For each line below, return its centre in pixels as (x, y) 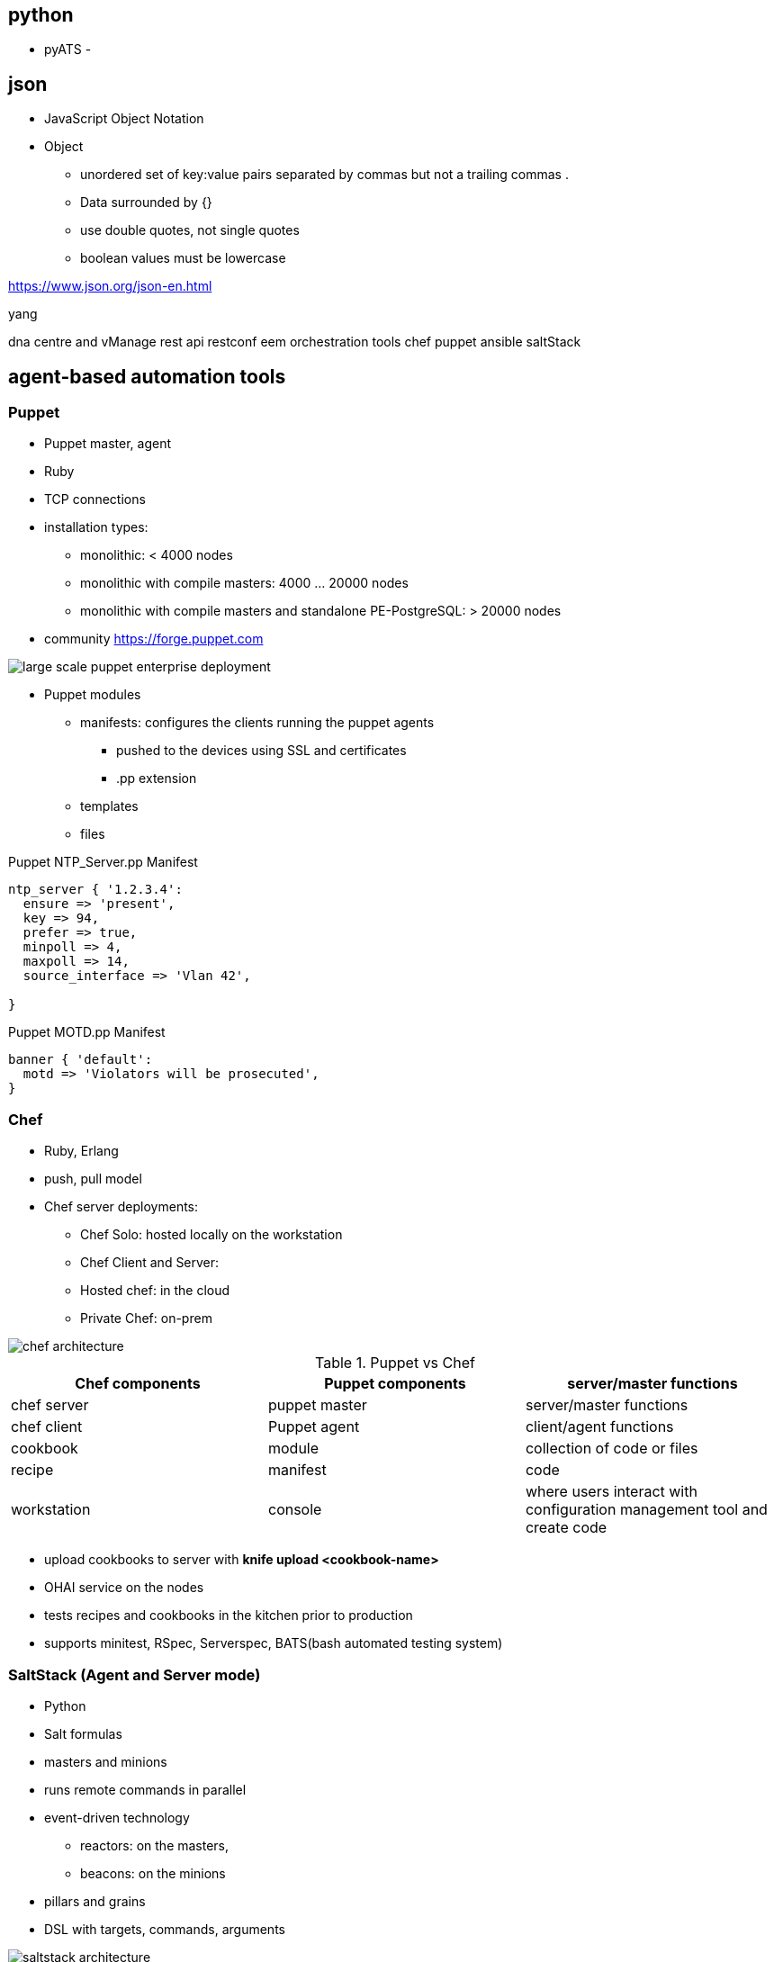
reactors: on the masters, (155, 1845)
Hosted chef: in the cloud (155, 1291)
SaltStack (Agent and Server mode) (135, 1674)
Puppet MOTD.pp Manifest (87, 1032)
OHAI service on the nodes (124, 1588)
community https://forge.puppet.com (154, 639)
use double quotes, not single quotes (190, 230)
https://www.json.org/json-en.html (110, 286)
